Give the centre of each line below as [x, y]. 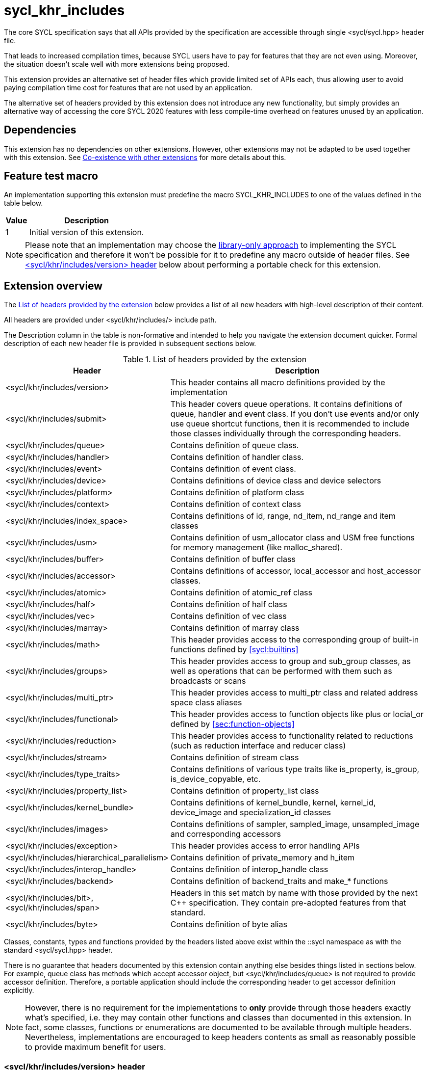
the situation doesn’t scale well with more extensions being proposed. [117, 64]
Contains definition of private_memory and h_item [263, 858]
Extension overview [53, 286]
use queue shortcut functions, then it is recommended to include [290, 424]
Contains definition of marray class [235, 628]
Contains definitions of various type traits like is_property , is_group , [295, 769]
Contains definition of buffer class [233, 559]
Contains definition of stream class [235, 758]
